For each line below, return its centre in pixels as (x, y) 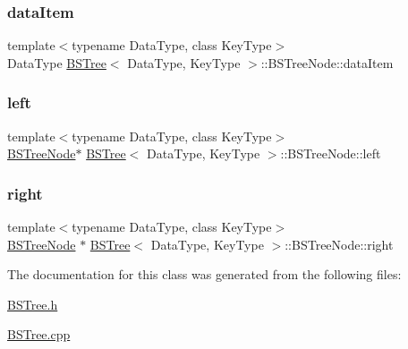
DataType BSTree (57, 62)
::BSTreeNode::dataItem (327, 62)
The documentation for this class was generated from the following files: (204, 274)
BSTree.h (33, 304)
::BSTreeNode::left (331, 153)
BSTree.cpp (39, 334)
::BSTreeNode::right (339, 244)
